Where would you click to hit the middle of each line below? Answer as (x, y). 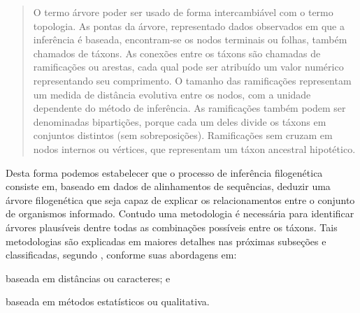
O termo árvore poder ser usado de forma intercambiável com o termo (183, 12)
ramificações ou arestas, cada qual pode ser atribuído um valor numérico (188, 67)
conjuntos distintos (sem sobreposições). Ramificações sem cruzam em (183, 135)
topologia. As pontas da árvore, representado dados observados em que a (189, 26)
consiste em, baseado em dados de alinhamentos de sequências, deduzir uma (168, 186)
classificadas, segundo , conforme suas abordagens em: (121, 255)
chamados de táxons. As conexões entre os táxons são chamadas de (177, 53)
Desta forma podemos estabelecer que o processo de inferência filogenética (164, 172)
